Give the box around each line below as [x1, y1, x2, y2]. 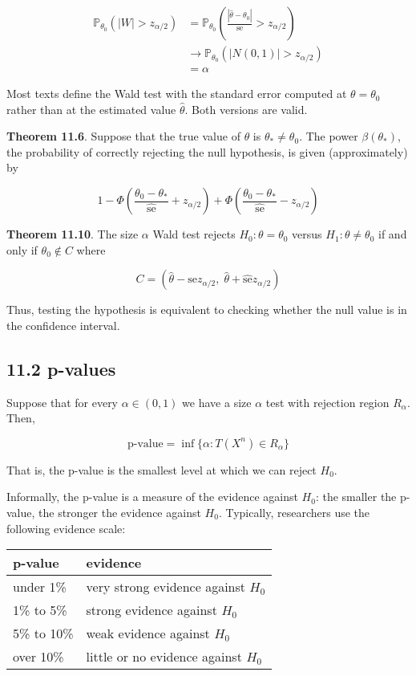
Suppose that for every [6, 393, 119, 410]
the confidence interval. [6, 316, 120, 333]
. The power [299, 128, 358, 145]
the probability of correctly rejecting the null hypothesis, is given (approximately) [6, 143, 408, 160]
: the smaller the [315, 488, 397, 505]
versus [292, 226, 322, 242]
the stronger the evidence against [38, 504, 201, 521]
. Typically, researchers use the [218, 504, 370, 521]
